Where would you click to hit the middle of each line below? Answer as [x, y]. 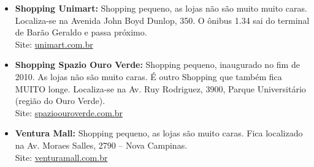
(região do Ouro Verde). [60, 101]
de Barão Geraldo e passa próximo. [81, 32]
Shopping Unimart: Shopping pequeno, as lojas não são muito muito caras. [161, 8]
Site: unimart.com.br [54, 44]
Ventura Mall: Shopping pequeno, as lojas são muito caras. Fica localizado [159, 133]
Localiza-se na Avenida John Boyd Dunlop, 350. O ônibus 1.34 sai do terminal [162, 20]
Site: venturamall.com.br [61, 157]
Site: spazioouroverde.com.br [69, 112]
